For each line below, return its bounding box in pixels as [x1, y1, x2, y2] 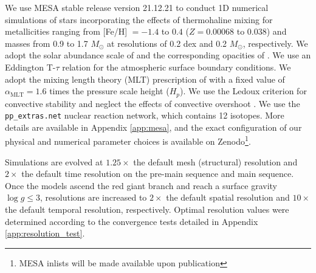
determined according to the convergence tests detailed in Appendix [5, 215, 258, 227]
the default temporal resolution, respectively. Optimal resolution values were [5, 203, 289, 216]
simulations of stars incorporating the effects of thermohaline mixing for [5, 13, 273, 26]
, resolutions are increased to [40, 191, 147, 204]
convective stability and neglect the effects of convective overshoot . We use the [5, 97, 300, 109]
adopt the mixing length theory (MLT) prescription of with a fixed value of [5, 72, 285, 85]
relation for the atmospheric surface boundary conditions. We [62, 60, 291, 73]
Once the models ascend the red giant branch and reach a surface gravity [5, 179, 278, 192]
